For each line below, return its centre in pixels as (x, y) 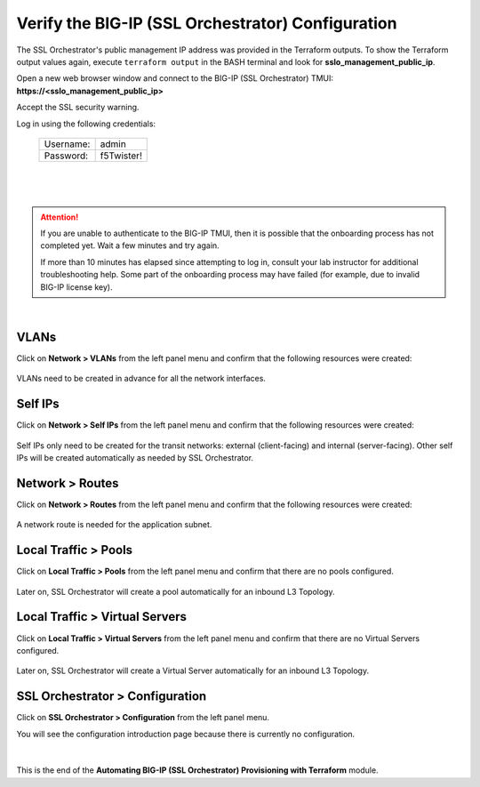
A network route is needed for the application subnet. (114, 525)
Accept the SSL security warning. (78, 108)
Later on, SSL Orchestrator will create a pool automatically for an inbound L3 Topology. (176, 591)
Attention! (60, 217)
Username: (67, 144)
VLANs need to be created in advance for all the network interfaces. (141, 379)
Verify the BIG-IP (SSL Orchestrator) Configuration (207, 23)
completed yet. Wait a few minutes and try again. (130, 245)
